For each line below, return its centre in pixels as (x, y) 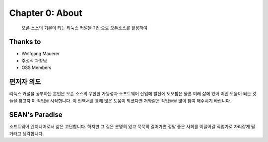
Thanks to (25, 42)
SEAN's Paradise (36, 115)
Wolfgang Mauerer (41, 54)
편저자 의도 (25, 82)
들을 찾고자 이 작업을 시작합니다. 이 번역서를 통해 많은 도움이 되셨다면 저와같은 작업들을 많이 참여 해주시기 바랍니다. (120, 101)
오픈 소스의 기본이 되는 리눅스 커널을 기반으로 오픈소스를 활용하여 (85, 28)
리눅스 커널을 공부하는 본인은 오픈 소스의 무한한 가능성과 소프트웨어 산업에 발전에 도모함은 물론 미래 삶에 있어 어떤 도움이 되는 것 (133, 94)
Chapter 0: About (46, 13)
